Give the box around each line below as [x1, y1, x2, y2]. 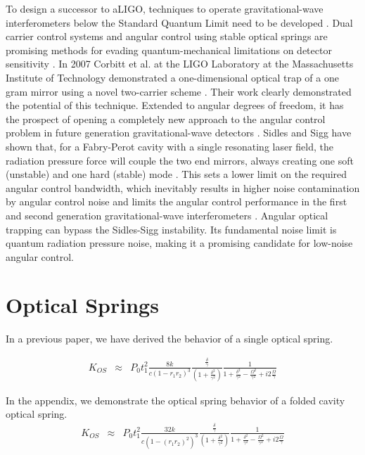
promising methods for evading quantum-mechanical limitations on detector [6, 42, 332, 57]
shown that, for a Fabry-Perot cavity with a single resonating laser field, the [6, 139, 334, 153]
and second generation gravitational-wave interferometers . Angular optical [6, 207, 328, 222]
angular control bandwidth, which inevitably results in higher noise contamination [6, 180, 360, 195]
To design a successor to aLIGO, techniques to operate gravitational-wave [6, 1, 324, 15]
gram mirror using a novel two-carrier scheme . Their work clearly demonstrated [6, 84, 352, 98]
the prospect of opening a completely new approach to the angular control [6, 111, 326, 126]
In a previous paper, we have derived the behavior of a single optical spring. [6, 331, 333, 346]
